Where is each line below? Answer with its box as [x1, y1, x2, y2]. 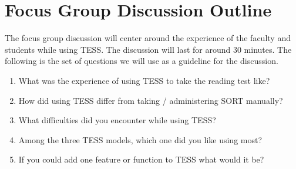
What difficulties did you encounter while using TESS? [18, 114, 216, 126]
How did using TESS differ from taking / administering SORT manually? [18, 94, 283, 106]
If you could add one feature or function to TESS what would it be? [18, 153, 264, 165]
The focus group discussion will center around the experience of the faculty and [5, 32, 291, 44]
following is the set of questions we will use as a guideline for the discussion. [5, 55, 278, 67]
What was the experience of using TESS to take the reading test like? [18, 74, 270, 86]
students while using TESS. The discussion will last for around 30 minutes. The [5, 43, 292, 55]
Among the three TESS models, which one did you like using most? [18, 133, 263, 146]
